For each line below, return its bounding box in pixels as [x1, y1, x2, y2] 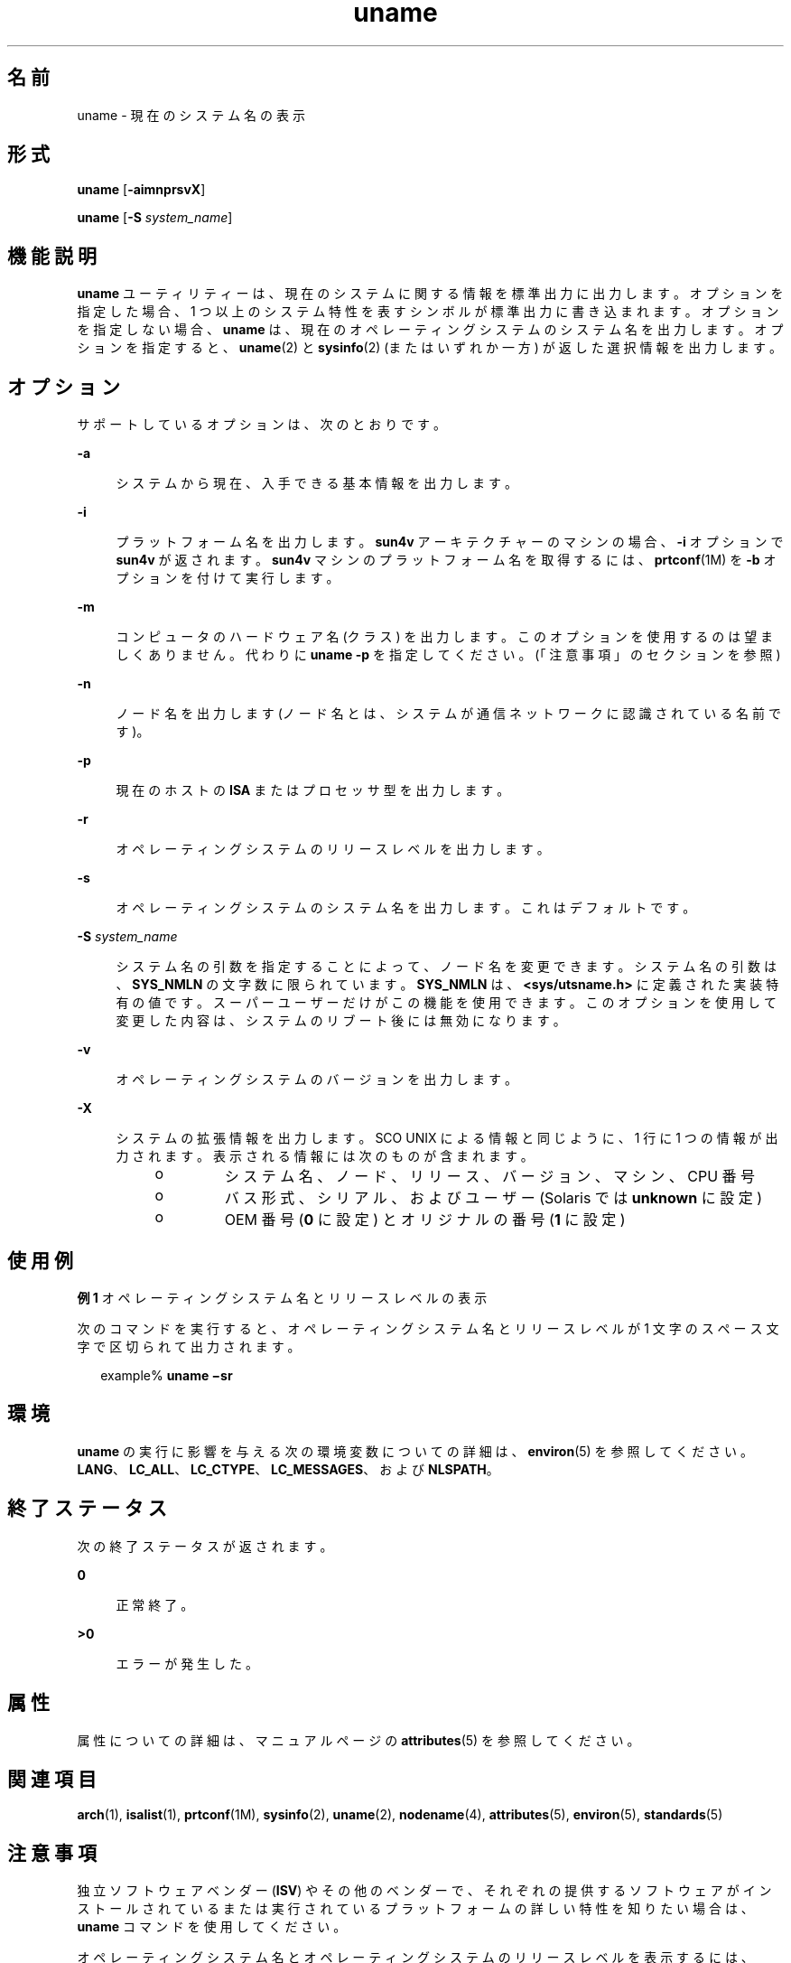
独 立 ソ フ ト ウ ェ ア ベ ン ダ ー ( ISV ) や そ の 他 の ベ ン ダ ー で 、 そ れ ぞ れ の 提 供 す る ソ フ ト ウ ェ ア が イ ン [77, 1883, 772, 1899]
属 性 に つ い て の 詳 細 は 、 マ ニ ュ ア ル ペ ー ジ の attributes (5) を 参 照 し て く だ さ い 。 [77, 1732, 640, 1748]
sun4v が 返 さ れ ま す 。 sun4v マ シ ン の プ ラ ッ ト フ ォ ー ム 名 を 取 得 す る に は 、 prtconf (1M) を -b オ [116, 552, 777, 568]
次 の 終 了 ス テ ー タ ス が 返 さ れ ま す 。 [77, 1538, 333, 1554]
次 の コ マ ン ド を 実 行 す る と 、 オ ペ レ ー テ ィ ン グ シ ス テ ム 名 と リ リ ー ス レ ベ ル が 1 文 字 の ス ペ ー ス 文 [77, 1320, 779, 1336]
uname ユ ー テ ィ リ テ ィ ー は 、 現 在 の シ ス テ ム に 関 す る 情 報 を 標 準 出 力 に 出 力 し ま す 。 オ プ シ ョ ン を [77, 285, 784, 302]
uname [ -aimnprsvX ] [77, 182, 206, 198]
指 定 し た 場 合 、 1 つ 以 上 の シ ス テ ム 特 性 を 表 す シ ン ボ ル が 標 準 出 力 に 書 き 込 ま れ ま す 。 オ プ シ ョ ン [77, 304, 779, 320]
